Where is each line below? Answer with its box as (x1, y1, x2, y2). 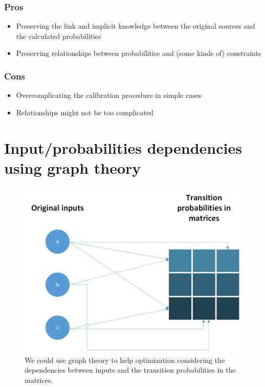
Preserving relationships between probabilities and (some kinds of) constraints (16, 48, 261, 58)
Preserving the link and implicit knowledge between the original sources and (16, 21, 255, 31)
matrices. (25, 375, 53, 385)
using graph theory (4, 157, 141, 178)
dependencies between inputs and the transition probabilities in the (25, 364, 236, 375)
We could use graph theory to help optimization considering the (25, 354, 225, 365)
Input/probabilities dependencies (4, 137, 242, 158)
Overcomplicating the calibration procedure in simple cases (16, 90, 202, 100)
